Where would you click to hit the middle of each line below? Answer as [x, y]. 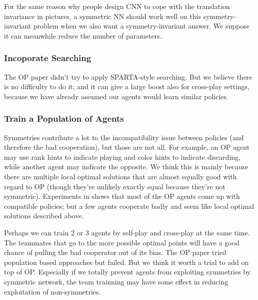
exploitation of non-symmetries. [52, 291]
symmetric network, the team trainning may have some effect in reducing [116, 281]
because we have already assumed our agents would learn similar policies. [116, 96]
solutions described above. [44, 216]
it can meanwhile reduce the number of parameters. [83, 35]
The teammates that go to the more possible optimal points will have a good [122, 242]
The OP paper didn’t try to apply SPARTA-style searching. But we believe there [128, 76]
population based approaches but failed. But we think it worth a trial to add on [126, 262]
